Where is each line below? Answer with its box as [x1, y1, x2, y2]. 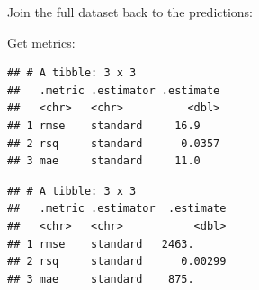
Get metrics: [7, 32, 76, 51]
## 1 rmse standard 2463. [7, 237, 194, 250]
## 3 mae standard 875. [7, 272, 194, 286]
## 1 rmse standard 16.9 [7, 119, 201, 132]
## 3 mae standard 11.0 [7, 154, 201, 168]
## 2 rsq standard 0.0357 [7, 136, 220, 150]
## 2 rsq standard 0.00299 [7, 255, 227, 268]
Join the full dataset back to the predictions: [7, 3, 254, 21]
